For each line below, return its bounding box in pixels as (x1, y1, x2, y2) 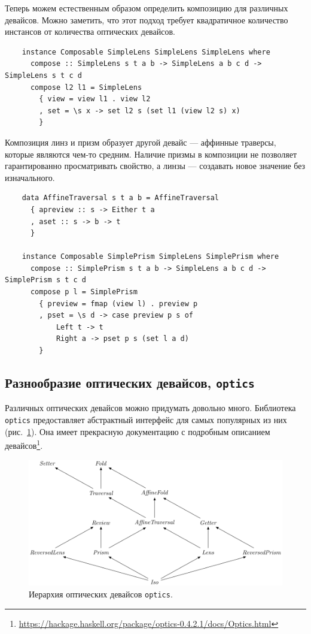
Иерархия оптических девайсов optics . (29, 587, 173, 600)
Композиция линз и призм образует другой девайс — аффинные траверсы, (5, 135, 276, 148)
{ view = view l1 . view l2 (39, 95, 151, 104)
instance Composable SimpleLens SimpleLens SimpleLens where (22, 47, 270, 56)
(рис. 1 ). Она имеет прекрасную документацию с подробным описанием (5, 425, 270, 437)
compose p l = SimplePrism (30, 288, 138, 297)
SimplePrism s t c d (5, 276, 87, 285)
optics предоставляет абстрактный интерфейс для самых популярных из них (5, 413, 287, 425)
